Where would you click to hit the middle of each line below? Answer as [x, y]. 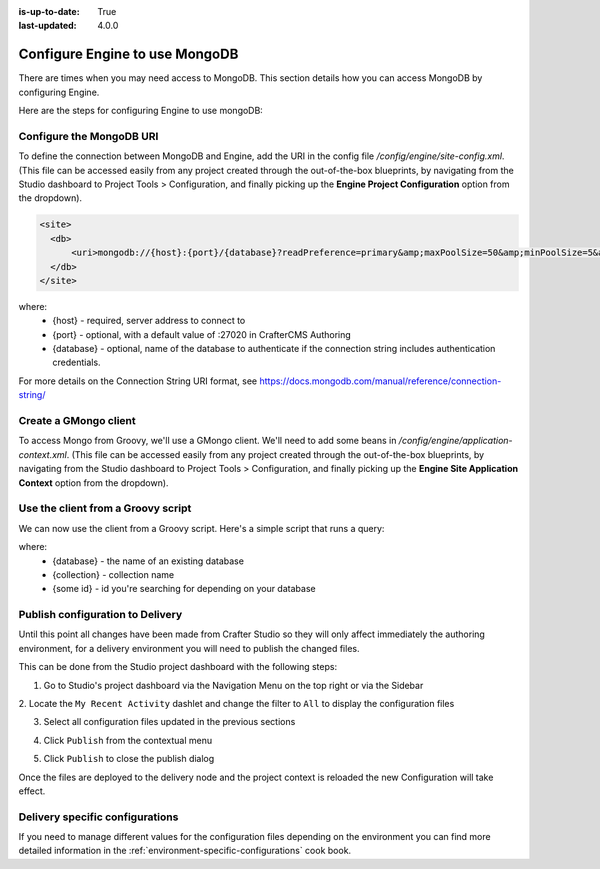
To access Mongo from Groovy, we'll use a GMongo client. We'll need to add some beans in [207, 441]
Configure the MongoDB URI [88, 136]
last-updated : [47, 26]
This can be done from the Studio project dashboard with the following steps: [178, 667]
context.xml [42, 454]
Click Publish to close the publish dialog [129, 759]
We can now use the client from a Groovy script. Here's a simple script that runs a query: [201, 528]
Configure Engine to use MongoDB [128, 54]
